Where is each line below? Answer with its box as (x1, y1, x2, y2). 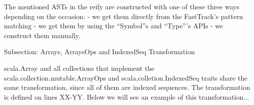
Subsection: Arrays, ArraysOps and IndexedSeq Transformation (4, 46, 195, 57)
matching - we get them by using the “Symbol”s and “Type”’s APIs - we (4, 21, 223, 31)
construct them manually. (4, 30, 81, 40)
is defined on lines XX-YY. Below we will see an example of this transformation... (4, 91, 249, 102)
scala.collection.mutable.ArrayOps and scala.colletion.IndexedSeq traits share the (4, 72, 248, 83)
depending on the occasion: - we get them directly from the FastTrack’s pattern (4, 11, 243, 21)
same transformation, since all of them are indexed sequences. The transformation (4, 82, 250, 92)
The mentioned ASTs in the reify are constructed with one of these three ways (4, 1, 239, 11)
